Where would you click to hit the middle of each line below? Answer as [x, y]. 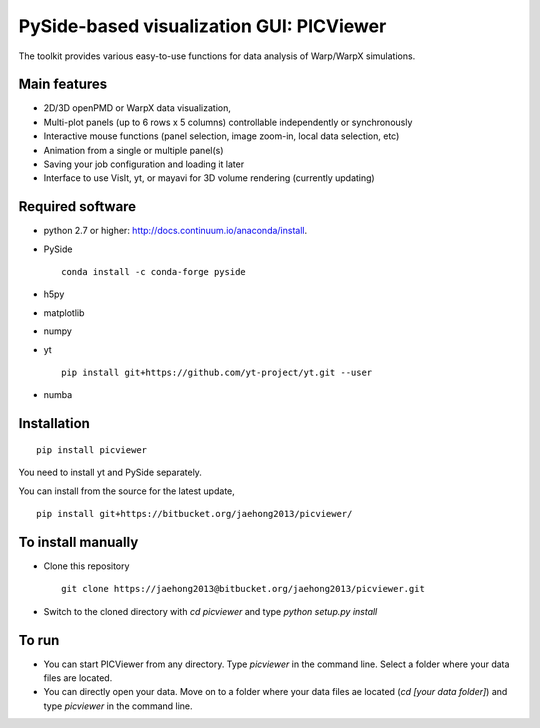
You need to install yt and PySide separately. [110, 472]
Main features [63, 84]
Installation [54, 423]
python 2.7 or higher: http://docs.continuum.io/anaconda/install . [175, 231]
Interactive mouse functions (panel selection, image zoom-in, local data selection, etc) [221, 136]
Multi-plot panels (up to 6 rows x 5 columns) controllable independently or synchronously [228, 122]
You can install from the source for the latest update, [126, 491]
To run [39, 640]
